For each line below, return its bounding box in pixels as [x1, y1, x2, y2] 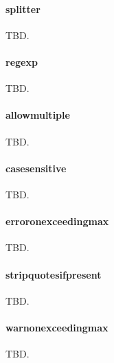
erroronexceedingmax [5, 214, 109, 229]
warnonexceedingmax [5, 320, 109, 334]
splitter [5, 1, 41, 16]
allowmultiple [5, 108, 70, 122]
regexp [5, 54, 38, 69]
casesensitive [5, 161, 67, 175]
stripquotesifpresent [5, 267, 102, 281]
